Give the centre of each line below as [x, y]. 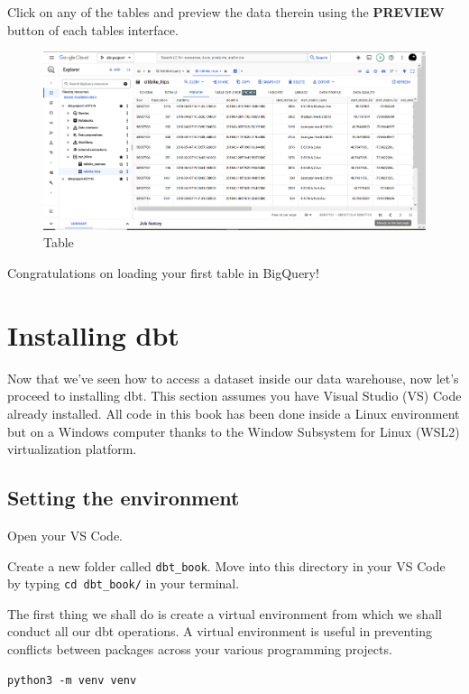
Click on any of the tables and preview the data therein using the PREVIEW [226, 12]
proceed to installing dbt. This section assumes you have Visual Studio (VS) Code [234, 396]
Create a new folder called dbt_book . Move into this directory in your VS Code [226, 565]
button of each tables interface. [93, 29]
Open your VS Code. [65, 535]
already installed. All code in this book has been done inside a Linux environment [234, 413]
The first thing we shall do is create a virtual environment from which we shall [225, 613]
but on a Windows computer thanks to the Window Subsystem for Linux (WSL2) [234, 431]
